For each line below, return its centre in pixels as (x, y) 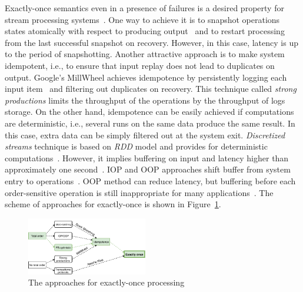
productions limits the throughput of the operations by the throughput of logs (145, 100)
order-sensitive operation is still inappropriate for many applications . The (139, 192)
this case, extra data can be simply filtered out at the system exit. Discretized (145, 135)
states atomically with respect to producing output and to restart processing (145, 31)
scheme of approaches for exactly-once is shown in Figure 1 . (113, 204)
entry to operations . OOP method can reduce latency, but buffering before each (150, 180)
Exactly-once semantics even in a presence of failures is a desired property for (144, 8)
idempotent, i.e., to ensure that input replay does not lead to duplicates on (140, 65)
